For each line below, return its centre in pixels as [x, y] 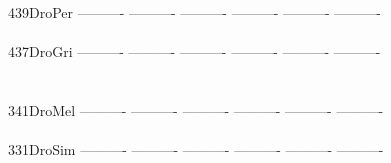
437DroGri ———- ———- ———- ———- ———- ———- [194, 51]
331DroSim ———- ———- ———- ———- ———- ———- [196, 149]
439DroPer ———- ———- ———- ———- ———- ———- [194, 12]
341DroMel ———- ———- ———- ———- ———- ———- [196, 109]
